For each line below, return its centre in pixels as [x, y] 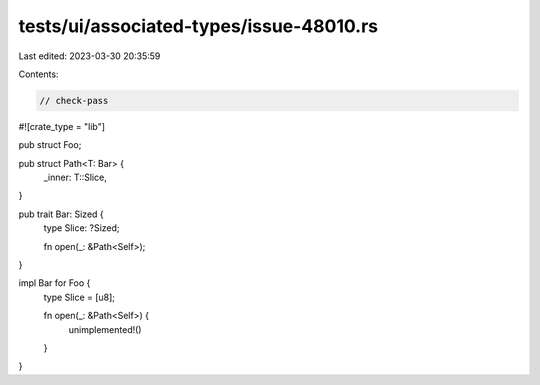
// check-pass [74, 100]
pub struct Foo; [50, 145]
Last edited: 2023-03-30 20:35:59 [89, 56]
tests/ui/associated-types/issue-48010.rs [198, 26]
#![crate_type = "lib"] [61, 126]
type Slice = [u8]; [79, 297]
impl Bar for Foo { [54, 283]
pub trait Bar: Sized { [61, 214]
